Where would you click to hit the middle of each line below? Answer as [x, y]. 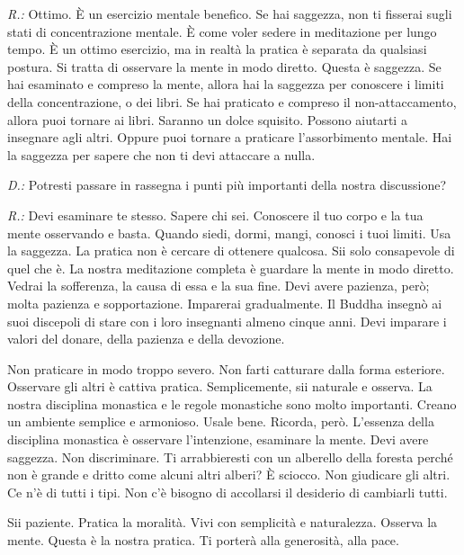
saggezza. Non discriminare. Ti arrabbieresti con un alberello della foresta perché [230, 457]
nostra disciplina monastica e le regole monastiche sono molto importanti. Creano [232, 403]
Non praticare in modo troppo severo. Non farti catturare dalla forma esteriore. [226, 368]
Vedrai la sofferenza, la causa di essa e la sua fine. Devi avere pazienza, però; [219, 286]
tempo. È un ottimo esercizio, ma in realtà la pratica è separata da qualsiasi [217, 49]
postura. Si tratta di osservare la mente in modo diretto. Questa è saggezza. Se [224, 66]
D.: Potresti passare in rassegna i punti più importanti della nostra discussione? [227, 185]
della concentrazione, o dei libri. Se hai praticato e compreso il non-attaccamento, [232, 101]
